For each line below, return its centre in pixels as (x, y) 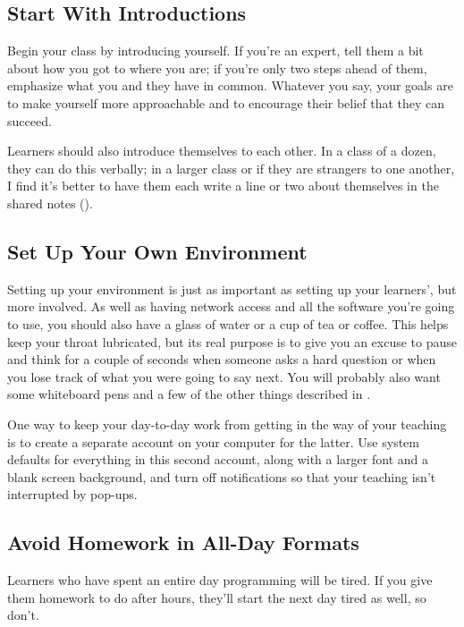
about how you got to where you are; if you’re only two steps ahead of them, (217, 68)
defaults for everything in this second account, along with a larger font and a (218, 459)
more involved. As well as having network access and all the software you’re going (231, 306)
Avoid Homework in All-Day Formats (183, 542)
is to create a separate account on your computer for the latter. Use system (213, 441)
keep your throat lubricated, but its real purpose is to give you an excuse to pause (232, 341)
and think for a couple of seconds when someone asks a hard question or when (222, 359)
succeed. (30, 120)
